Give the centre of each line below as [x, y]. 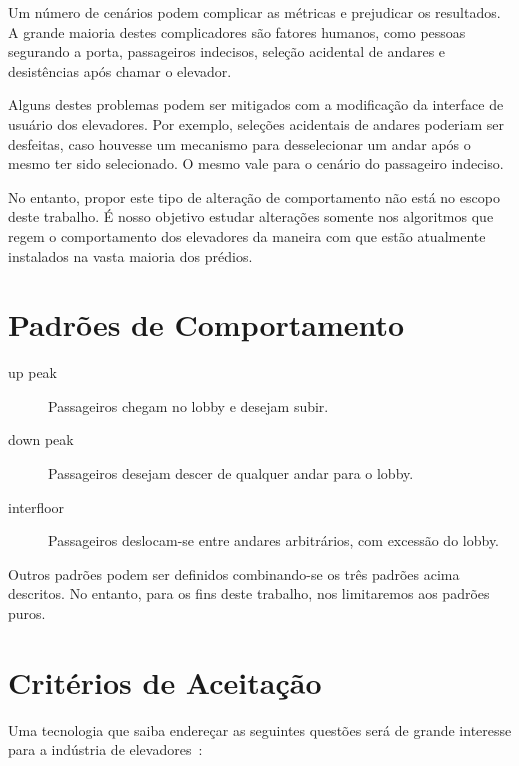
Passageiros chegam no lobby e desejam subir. [188, 405]
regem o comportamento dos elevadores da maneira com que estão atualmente [247, 235]
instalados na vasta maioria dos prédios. [130, 255]
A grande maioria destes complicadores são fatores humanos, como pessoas [237, 31]
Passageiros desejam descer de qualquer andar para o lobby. [231, 473]
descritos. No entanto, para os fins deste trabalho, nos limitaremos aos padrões [249, 593]
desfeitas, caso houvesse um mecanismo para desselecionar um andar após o [239, 143]
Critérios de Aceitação [165, 681]
